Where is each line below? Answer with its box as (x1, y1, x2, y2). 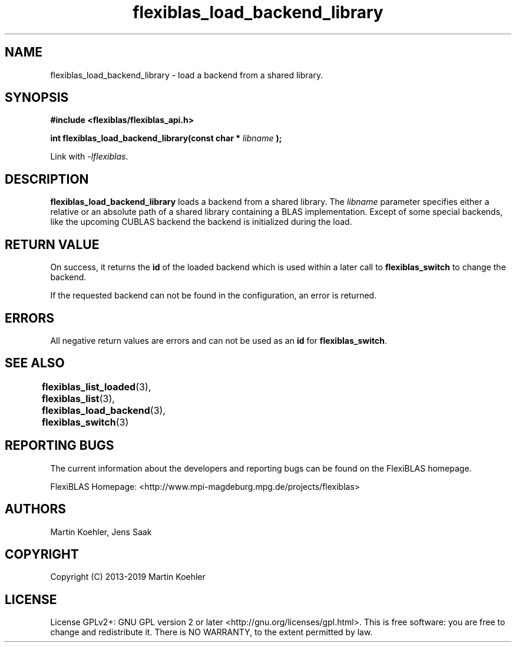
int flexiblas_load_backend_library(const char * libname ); (50, 133, 282, 144)
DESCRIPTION (5, 171, 89, 187)
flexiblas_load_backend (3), (41, 404, 166, 416)
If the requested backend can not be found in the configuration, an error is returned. (50, 290, 377, 301)
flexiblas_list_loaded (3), (41, 380, 151, 393)
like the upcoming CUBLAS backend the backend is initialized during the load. (50, 217, 352, 227)
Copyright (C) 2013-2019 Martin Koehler (50, 572, 206, 582)
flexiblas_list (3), (41, 392, 115, 404)
